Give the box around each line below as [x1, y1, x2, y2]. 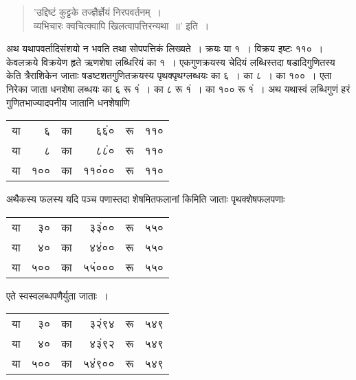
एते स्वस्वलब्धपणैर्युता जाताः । [6, 288, 109, 302]
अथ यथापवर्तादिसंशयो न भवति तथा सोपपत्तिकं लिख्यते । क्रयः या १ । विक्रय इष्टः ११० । [6, 41, 324, 56]
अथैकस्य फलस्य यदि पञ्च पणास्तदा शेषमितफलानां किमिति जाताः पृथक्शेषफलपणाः [6, 192, 285, 206]
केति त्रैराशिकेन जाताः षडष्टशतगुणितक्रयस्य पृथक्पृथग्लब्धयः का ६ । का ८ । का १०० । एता [6, 68, 332, 82]
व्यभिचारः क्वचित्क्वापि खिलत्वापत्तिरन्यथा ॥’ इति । [33, 18, 210, 32]
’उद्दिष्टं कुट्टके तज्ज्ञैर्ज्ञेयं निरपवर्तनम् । [33, 5, 162, 19]
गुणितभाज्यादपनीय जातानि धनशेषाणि [6, 95, 130, 109]
